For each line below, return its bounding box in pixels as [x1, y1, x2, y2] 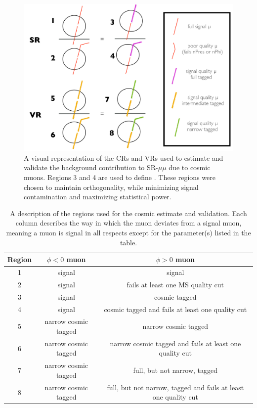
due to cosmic [169, 162, 211, 173]
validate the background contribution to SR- [24, 162, 158, 173]
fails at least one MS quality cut [127, 279, 224, 289]
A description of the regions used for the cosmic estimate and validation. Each [10, 208, 247, 218]
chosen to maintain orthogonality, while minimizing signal [24, 181, 199, 192]
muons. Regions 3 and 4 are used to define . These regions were [24, 172, 215, 182]
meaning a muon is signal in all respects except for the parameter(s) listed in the [6, 227, 251, 238]
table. [120, 237, 137, 247]
